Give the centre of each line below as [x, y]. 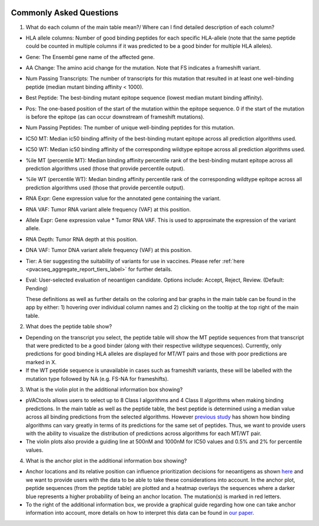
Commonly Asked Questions [65, 13]
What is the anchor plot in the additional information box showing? [106, 461]
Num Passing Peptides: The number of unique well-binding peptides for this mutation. [130, 128]
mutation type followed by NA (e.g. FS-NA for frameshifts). [97, 378]
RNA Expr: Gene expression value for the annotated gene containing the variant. [123, 198]
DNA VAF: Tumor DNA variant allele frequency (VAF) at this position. [109, 250]
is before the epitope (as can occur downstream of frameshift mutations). [115, 117]
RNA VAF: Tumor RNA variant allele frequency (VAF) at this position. [108, 209]
